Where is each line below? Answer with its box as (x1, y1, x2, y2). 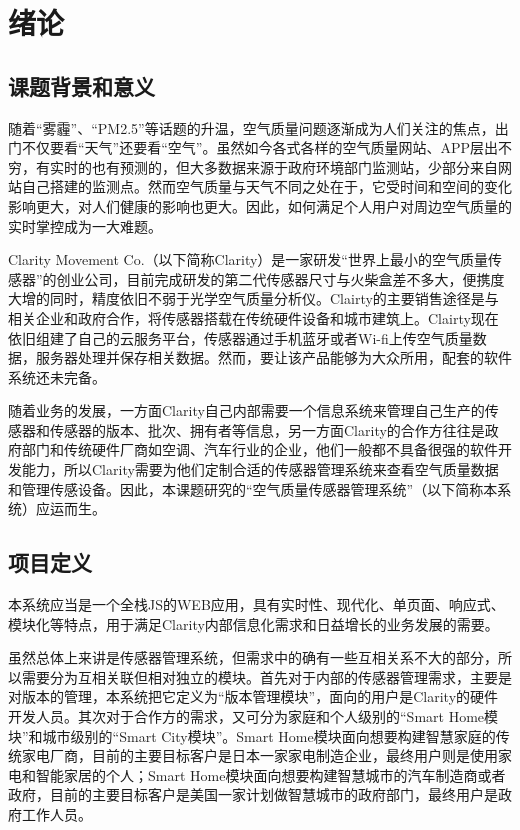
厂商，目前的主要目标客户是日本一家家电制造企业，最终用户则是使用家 (49, 745, 512, 766)
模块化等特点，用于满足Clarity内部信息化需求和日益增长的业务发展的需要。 (8, 613, 499, 634)
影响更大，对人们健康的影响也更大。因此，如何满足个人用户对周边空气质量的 (8, 195, 512, 216)
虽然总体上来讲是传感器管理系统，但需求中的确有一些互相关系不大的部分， (8, 647, 498, 668)
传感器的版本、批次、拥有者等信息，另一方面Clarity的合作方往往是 (49, 419, 485, 440)
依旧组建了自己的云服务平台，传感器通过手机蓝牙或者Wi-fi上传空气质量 (8, 327, 473, 348)
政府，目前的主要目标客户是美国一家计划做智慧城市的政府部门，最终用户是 (8, 784, 498, 805)
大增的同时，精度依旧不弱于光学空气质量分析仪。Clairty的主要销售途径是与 (8, 288, 499, 309)
